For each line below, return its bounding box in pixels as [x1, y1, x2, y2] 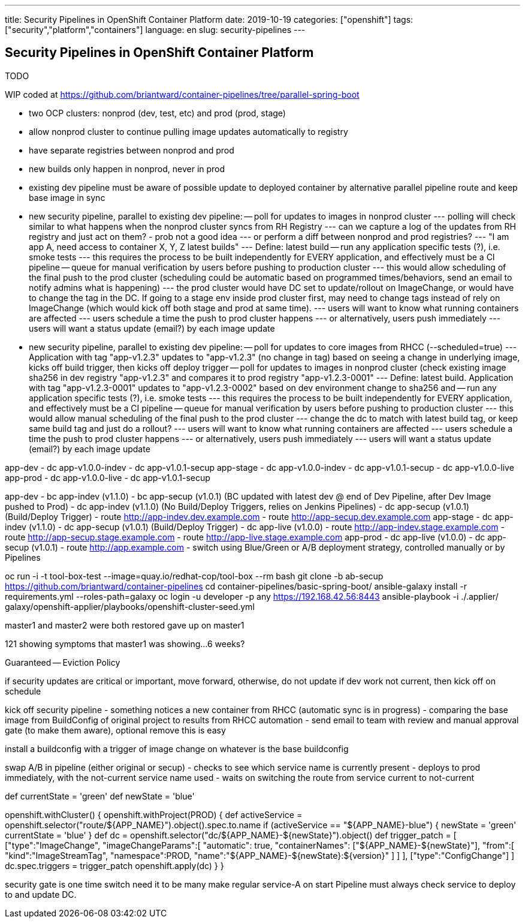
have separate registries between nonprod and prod [29, 145, 234, 155]
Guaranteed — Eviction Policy [5, 657, 120, 668]
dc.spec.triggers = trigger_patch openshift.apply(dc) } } [5, 860, 224, 871]
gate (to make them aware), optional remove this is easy [5, 724, 226, 735]
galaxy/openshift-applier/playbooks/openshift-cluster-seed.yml [5, 601, 255, 612]
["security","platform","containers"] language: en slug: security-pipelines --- [5, 25, 306, 35]
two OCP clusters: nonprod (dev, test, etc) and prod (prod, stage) [29, 107, 286, 118]
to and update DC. [5, 889, 77, 900]
